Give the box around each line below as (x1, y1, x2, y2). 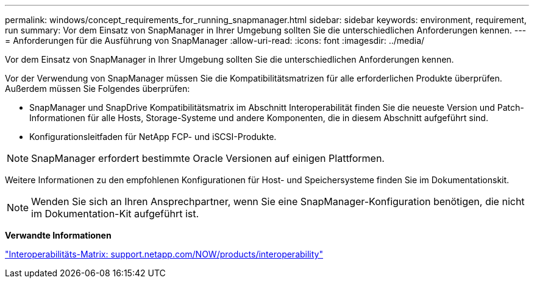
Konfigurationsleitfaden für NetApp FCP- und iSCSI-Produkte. (29, 131, 277, 142)
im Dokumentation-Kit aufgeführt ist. (31, 208, 199, 220)
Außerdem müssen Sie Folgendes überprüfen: (5, 83, 190, 94)
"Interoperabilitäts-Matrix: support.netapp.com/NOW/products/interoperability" (5, 249, 323, 259)
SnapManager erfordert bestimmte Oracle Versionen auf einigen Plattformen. (31, 152, 385, 164)
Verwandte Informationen (5, 230, 112, 240)
